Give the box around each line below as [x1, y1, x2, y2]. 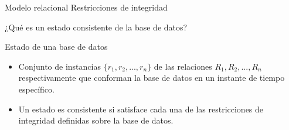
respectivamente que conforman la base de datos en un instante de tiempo [18, 71, 285, 84]
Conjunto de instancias [18, 60, 101, 72]
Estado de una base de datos [5, 40, 108, 53]
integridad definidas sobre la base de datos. [18, 114, 174, 126]
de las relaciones [154, 60, 212, 72]
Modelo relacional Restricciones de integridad [5, 1, 168, 13]
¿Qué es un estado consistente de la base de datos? [5, 20, 188, 33]
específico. [18, 83, 55, 95]
